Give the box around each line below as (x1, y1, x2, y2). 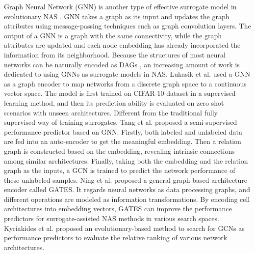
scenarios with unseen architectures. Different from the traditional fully (4, 107, 218, 117)
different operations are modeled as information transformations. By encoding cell (4, 194, 250, 204)
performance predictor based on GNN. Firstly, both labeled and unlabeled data (4, 126, 243, 137)
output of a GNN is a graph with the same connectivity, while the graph (4, 30, 222, 40)
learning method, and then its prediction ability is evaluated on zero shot (4, 97, 224, 108)
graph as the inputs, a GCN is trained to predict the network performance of (4, 165, 235, 175)
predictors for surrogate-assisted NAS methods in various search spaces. (4, 213, 219, 224)
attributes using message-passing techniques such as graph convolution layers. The (4, 21, 251, 31)
